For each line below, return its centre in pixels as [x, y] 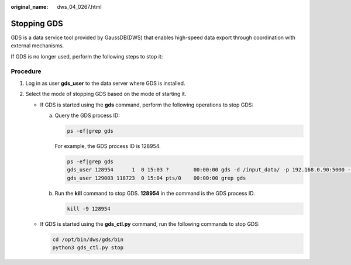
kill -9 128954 [89, 209]
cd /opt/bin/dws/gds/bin [88, 239]
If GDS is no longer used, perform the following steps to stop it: [87, 56]
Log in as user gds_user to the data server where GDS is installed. [105, 83]
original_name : [30, 7]
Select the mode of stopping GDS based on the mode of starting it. [106, 94]
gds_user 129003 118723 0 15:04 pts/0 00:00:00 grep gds [156, 178]
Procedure [26, 71]
